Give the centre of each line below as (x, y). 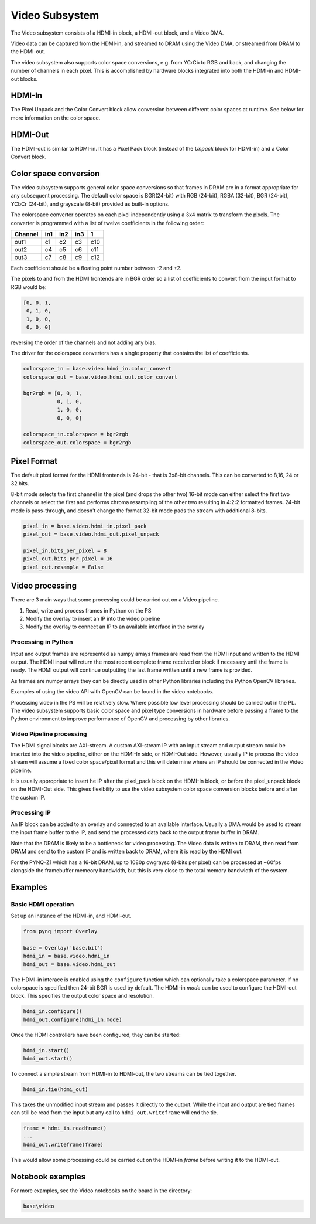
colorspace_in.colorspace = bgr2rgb (76, 434)
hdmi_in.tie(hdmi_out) (56, 1089)
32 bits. (20, 483)
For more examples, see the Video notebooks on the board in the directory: (102, 1191)
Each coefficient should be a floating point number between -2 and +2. (96, 268)
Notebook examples (48, 1177)
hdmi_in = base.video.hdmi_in (66, 956)
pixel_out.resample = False (63, 567)
